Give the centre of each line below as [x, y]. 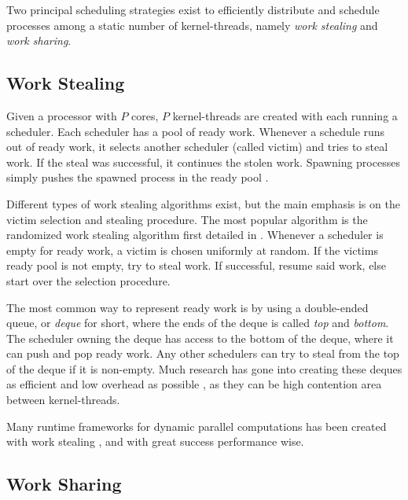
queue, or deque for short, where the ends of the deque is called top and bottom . [198, 323]
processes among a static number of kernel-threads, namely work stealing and [192, 25]
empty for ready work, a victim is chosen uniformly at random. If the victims [192, 250]
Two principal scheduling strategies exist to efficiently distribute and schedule [193, 9]
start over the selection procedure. [88, 280]
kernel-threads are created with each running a [285, 115]
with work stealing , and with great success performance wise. [155, 441]
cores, [145, 115]
